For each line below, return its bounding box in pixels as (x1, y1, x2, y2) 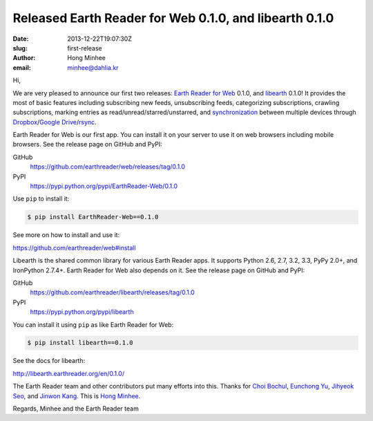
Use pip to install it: (12, 194, 70, 203)
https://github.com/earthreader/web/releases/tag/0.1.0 (30, 162, 186, 171)
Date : (12, 35, 29, 43)
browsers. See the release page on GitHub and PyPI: (12, 140, 162, 149)
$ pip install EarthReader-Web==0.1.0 (27, 213, 159, 221)
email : (12, 63, 31, 72)
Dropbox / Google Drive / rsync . (12, 118, 97, 126)
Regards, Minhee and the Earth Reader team (12, 404, 140, 413)
